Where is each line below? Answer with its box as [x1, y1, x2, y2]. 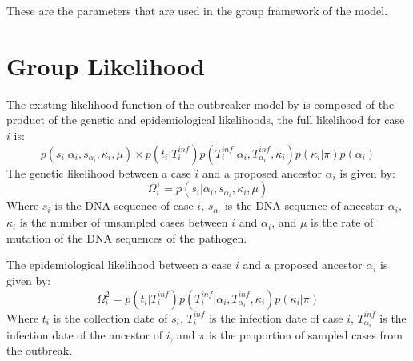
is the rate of [311, 214, 374, 231]
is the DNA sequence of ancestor [224, 197, 385, 214]
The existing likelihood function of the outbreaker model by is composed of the [6, 95, 395, 112]
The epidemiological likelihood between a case [6, 256, 232, 273]
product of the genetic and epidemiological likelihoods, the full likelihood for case [6, 111, 405, 128]
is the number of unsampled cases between [19, 214, 228, 231]
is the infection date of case [209, 309, 343, 326]
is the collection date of [53, 309, 168, 326]
